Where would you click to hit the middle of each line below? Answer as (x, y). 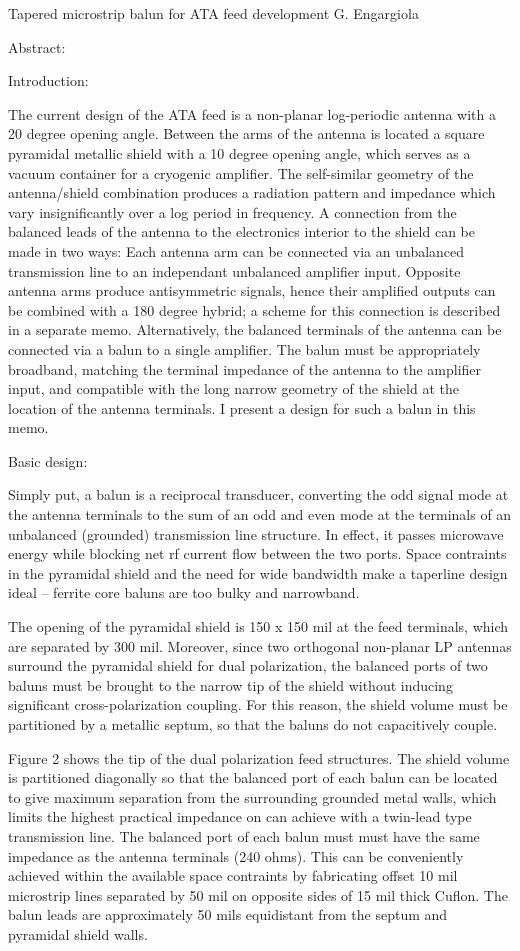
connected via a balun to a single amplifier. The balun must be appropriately (244, 348)
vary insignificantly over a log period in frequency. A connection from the (232, 211)
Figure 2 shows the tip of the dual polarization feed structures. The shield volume (259, 757)
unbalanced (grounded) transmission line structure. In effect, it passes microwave (256, 533)
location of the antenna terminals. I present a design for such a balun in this (242, 407)
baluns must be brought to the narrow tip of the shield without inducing (230, 684)
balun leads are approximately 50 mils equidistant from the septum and (228, 914)
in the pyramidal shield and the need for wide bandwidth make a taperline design (258, 572)
